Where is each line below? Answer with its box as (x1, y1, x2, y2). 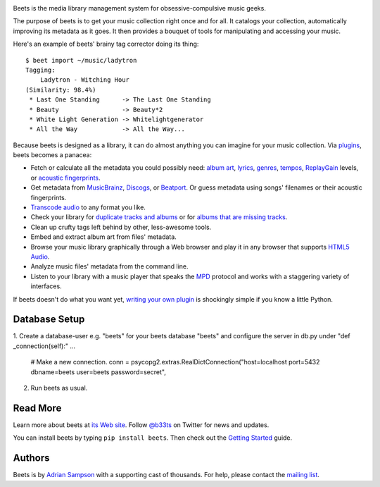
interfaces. (30, 282, 63, 290)
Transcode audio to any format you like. (30, 203, 146, 211)
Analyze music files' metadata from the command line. (30, 262, 189, 271)
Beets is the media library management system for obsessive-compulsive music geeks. (13, 4, 267, 12)
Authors (13, 452, 50, 464)
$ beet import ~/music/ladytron (25, 56, 137, 64)
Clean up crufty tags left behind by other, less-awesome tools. (30, 223, 212, 231)
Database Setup (13, 314, 85, 326)
